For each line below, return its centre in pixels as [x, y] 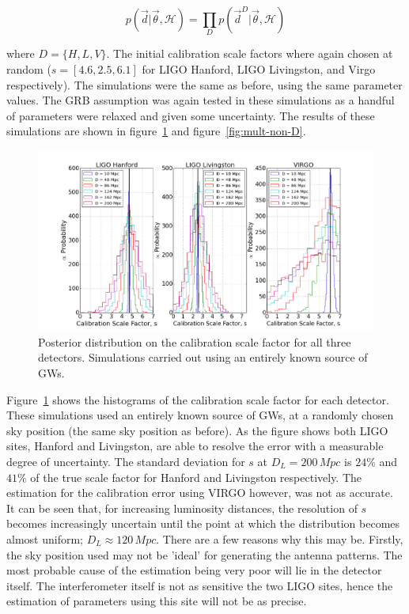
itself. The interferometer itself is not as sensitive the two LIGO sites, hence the [200, 585]
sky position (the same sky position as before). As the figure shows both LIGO [197, 430]
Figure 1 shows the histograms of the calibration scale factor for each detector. [198, 399]
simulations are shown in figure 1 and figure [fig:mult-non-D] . [156, 131]
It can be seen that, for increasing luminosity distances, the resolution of [182, 508]
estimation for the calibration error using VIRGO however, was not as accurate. [200, 493]
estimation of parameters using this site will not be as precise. [157, 601]
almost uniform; [45, 538]
